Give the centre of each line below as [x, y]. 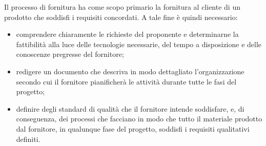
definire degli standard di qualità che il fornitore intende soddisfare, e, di [130, 108]
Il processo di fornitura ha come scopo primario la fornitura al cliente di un [122, 7]
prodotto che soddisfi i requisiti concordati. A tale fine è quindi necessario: [121, 17]
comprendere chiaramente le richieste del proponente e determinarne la [127, 34]
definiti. [28, 139]
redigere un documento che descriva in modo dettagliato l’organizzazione [130, 71]
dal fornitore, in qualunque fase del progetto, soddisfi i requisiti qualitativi [133, 128]
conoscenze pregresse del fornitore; [70, 54]
